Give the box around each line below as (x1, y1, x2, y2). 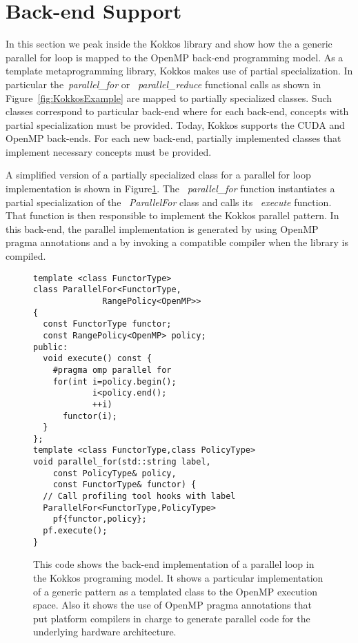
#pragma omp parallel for (52, 365, 172, 375)
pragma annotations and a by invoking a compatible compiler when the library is (6, 235, 348, 249)
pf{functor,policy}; (52, 514, 147, 524)
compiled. (6, 249, 46, 263)
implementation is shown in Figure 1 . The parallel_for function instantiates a (6, 181, 335, 196)
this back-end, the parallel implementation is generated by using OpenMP (6, 221, 319, 236)
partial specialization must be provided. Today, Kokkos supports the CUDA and (6, 117, 345, 132)
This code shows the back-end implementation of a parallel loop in (33, 557, 315, 571)
